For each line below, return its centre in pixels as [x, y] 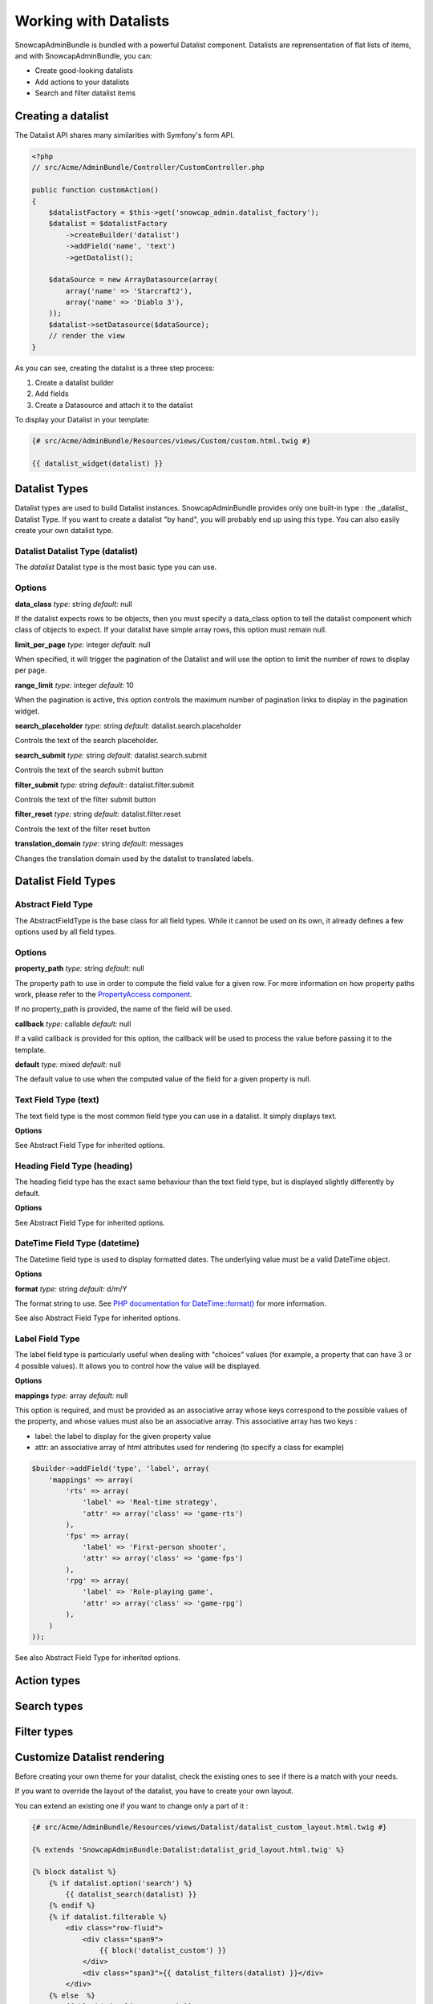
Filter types [44, 1731]
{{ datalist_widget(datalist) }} [97, 463]
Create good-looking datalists [84, 71]
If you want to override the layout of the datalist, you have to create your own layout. [154, 1791]
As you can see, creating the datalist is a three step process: [115, 368]
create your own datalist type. [64, 531]
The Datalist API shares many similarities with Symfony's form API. [125, 135]
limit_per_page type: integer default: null [83, 644]
